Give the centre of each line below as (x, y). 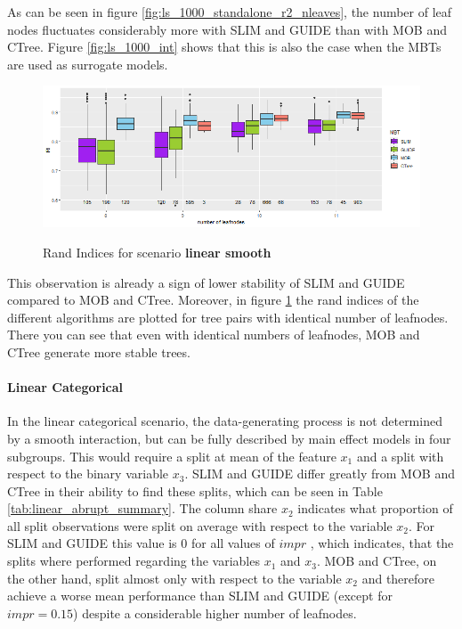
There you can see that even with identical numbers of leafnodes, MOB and (214, 335)
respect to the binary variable (88, 474)
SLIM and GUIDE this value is (92, 543)
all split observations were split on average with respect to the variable (200, 525)
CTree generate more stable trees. (99, 351)
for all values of (233, 543)
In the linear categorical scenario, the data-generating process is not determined (225, 421)
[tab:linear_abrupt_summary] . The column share (142, 508)
